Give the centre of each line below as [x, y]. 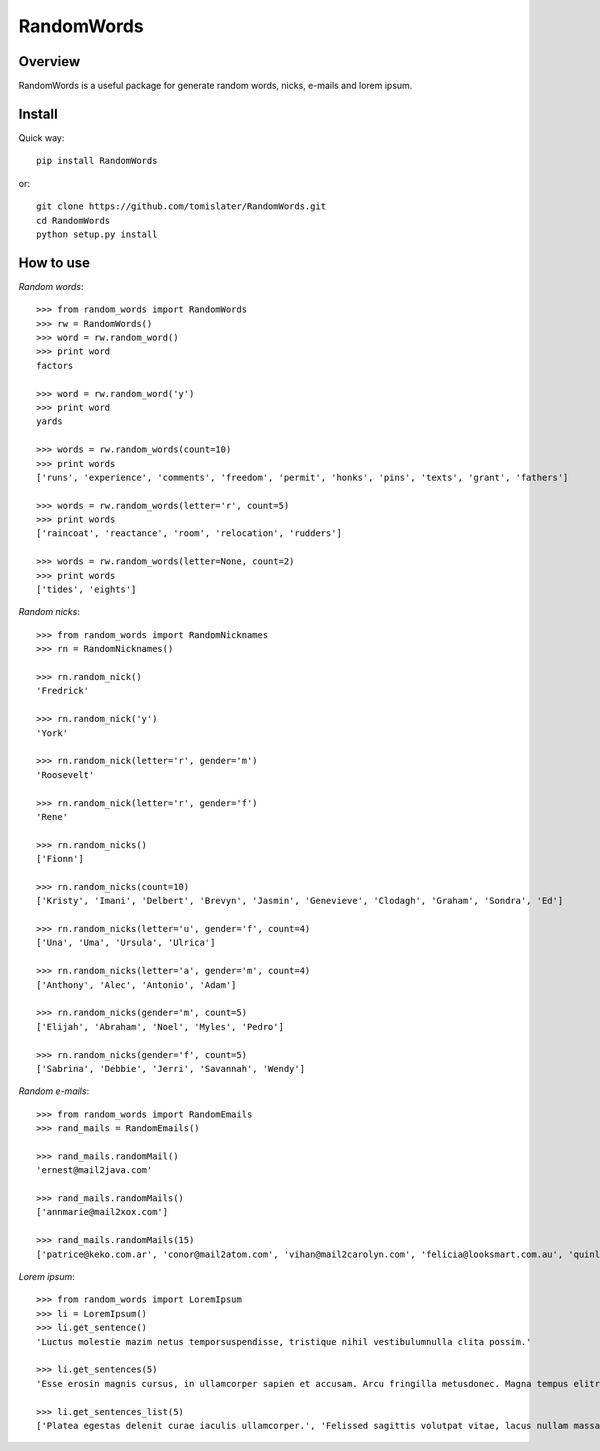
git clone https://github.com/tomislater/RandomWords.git [181, 206]
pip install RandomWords [97, 161]
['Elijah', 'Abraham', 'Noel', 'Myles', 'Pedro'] [160, 1026]
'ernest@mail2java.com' [94, 1170]
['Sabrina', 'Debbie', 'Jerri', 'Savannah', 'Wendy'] [170, 1068]
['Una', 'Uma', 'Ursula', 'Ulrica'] [126, 943]
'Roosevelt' [65, 774]
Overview [49, 61]
